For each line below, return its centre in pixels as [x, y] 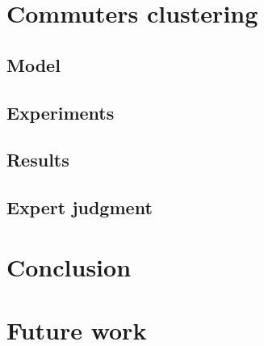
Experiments [61, 112]
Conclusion [69, 266]
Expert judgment [80, 207]
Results [38, 160]
